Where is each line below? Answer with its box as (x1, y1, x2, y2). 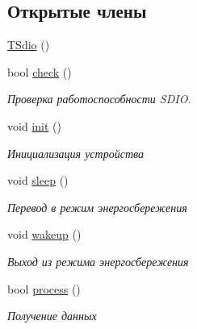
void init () (7, 117, 61, 134)
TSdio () (7, 36, 50, 53)
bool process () (7, 280, 81, 297)
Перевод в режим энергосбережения (7, 198, 187, 215)
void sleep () (7, 172, 69, 189)
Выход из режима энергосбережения (7, 252, 189, 269)
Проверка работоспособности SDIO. (7, 90, 191, 107)
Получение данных (7, 307, 97, 324)
